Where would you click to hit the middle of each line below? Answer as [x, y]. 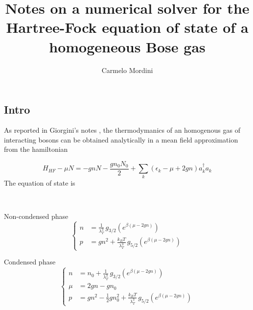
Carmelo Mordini [127, 70]
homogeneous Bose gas [127, 46]
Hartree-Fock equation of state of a [127, 27]
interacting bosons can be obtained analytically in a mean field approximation [121, 139]
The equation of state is [40, 183]
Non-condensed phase [36, 216]
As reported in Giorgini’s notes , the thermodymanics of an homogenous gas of [122, 130]
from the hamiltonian [36, 149]
